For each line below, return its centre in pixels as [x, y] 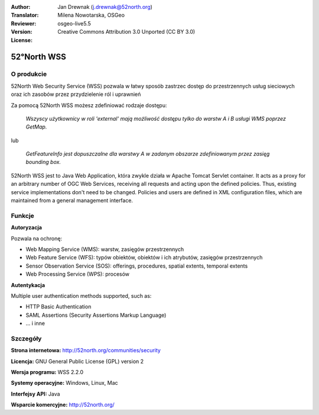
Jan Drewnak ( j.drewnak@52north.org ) [105, 7]
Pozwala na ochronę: [36, 238]
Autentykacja [28, 285]
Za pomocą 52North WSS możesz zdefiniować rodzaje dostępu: [89, 105]
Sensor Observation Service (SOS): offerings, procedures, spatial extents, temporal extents [137, 266]
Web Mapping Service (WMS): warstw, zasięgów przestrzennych [105, 249]
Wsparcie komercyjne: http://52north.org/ [63, 405]
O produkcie [29, 74]
